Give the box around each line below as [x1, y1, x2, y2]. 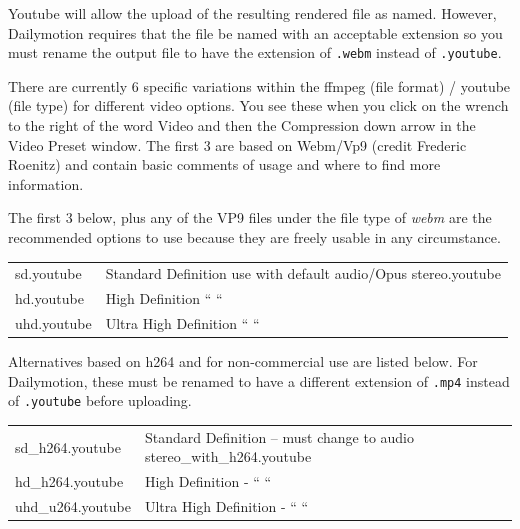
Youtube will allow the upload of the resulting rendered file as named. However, [8, 3, 497, 23]
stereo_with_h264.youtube [144, 446, 312, 467]
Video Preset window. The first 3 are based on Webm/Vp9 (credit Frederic [8, 134, 467, 155]
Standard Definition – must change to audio [144, 426, 415, 447]
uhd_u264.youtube [15, 496, 131, 517]
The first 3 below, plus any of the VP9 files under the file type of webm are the [8, 207, 492, 228]
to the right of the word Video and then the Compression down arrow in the [8, 115, 476, 136]
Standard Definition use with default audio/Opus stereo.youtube [105, 263, 501, 284]
